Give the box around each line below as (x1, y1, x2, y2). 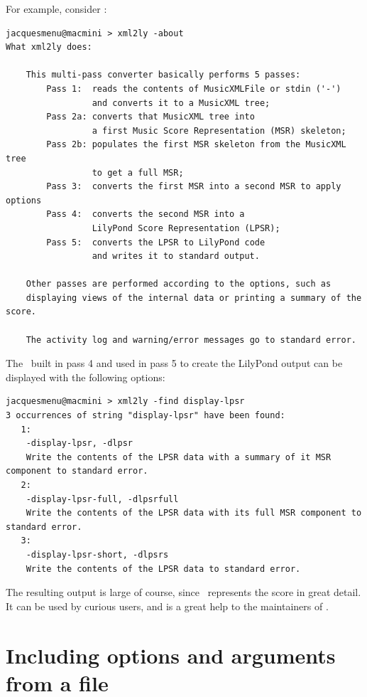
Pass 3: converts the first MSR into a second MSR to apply (46, 181, 341, 192)
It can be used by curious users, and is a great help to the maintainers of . (6, 598, 329, 613)
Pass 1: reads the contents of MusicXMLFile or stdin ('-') (46, 83, 341, 94)
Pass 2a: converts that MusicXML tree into (46, 112, 255, 122)
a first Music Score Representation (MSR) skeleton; (92, 125, 346, 136)
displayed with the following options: (6, 369, 165, 384)
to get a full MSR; (92, 167, 184, 178)
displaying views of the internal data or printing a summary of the (26, 292, 362, 303)
